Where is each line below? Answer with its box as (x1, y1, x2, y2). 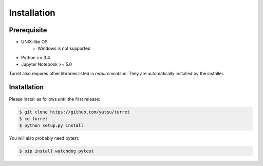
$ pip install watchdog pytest (19, 148, 94, 154)
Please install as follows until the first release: (9, 96, 101, 102)
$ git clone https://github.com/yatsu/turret (19, 109, 130, 115)
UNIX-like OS (21, 39, 48, 45)
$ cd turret (19, 116, 48, 122)
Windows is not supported (38, 45, 91, 51)
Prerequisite (9, 26, 47, 34)
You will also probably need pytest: (9, 135, 80, 141)
